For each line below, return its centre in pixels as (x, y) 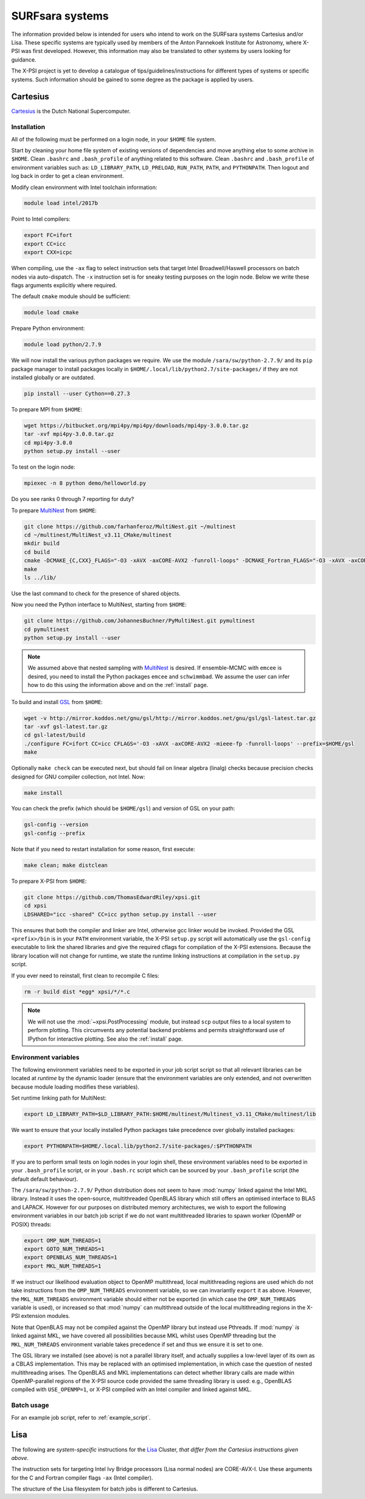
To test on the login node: (43, 467)
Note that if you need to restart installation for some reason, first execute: (103, 849)
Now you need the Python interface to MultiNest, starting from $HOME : (99, 605)
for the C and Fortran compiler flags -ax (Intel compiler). (82, 1478)
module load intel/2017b (61, 203)
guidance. (24, 59)
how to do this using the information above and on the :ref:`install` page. (118, 685)
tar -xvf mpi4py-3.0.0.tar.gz (69, 434)
